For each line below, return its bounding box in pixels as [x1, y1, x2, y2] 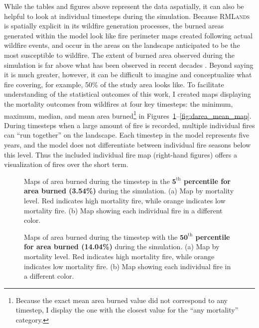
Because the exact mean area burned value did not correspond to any [15, 295, 228, 305]
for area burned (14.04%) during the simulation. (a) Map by [24, 241, 220, 252]
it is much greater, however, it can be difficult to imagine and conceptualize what [4, 69, 252, 80]
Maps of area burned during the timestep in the [24, 175, 170, 186]
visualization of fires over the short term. [4, 159, 129, 169]
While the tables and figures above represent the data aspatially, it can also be [4, 1, 244, 11]
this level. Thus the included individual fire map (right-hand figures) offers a [4, 149, 237, 160]
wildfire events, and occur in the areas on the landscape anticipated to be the [4, 40, 240, 50]
